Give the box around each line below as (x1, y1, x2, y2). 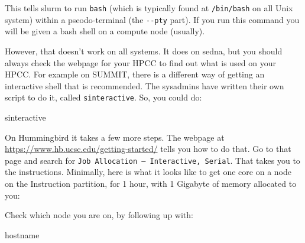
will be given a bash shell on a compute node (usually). (5, 25, 205, 37)
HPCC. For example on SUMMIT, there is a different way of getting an (5, 68, 265, 80)
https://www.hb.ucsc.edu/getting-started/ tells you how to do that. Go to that (5, 142, 291, 155)
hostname (5, 228, 40, 241)
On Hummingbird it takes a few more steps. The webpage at (5, 131, 225, 143)
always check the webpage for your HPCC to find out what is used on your (5, 56, 277, 69)
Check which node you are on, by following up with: (5, 209, 193, 221)
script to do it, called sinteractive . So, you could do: (5, 91, 202, 103)
